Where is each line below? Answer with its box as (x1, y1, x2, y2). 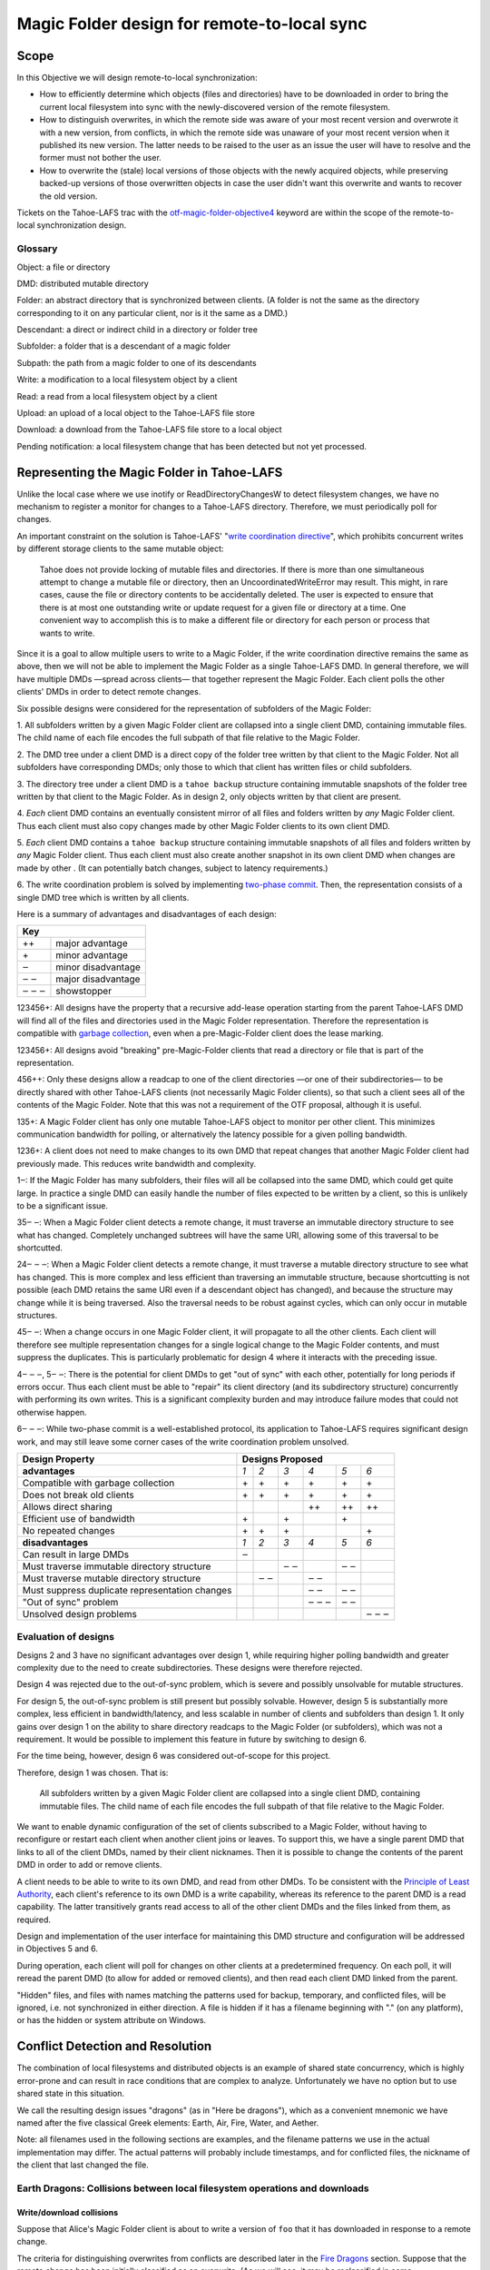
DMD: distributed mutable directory (16, 278, 149, 289)
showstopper (55, 985, 113, 998)
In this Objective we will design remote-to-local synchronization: (16, 73, 258, 84)
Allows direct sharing (22, 1500, 113, 1513)
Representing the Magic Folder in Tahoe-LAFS (16, 464, 283, 480)
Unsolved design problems (22, 1607, 138, 1620)
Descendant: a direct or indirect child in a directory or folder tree (16, 324, 259, 335)
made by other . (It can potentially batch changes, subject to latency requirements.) (16, 863, 328, 873)
